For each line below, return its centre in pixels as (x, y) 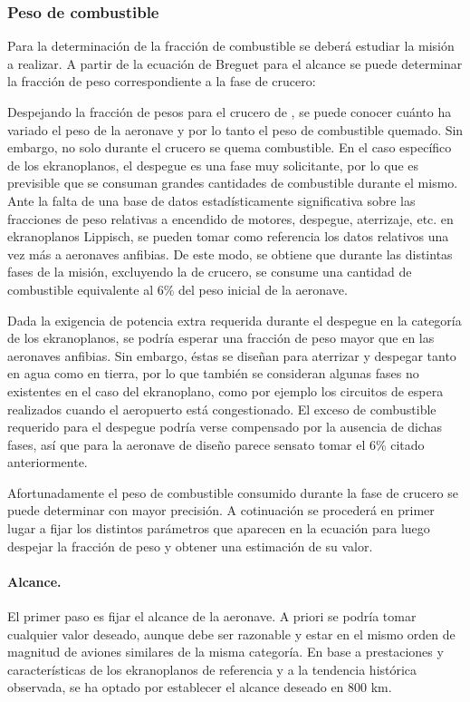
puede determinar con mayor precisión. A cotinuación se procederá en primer (221, 510)
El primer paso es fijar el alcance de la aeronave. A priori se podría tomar (212, 616)
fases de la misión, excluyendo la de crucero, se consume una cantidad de (210, 272)
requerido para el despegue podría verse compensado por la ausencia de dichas (225, 427)
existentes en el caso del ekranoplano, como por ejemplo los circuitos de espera (225, 390)
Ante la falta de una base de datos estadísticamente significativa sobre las (211, 200)
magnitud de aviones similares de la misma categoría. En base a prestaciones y (225, 652)
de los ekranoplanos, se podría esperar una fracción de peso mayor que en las (221, 338)
